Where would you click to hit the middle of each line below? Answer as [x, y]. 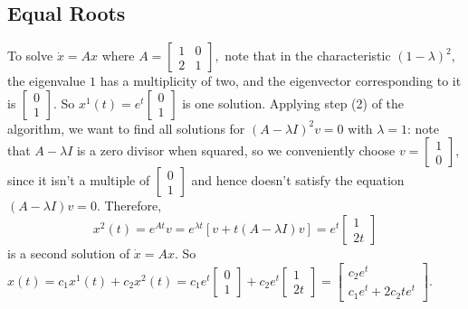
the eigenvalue [47, 81]
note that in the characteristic [308, 56]
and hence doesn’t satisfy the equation [298, 180]
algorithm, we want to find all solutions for [126, 128]
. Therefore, [129, 206]
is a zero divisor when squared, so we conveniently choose [236, 150]
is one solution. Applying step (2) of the [293, 103]
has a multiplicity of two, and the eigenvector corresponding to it [281, 81]
